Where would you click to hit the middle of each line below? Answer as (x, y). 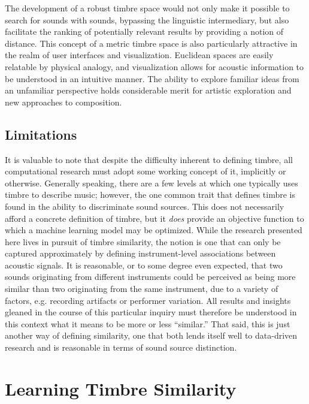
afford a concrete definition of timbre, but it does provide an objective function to (154, 218)
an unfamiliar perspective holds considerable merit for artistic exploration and (148, 90)
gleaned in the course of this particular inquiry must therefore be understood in (151, 312)
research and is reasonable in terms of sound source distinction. (121, 347)
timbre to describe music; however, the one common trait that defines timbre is (150, 195)
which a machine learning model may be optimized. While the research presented (154, 230)
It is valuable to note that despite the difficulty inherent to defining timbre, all (149, 159)
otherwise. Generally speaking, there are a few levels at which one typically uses (152, 183)
